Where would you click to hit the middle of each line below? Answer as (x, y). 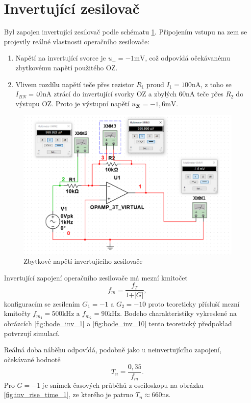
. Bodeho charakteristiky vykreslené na (178, 313)
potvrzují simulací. (32, 333)
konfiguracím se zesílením (42, 303)
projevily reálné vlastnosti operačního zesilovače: (77, 41)
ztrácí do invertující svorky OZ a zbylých (115, 94)
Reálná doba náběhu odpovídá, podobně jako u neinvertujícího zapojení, (113, 350)
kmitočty (17, 313)
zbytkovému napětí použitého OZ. (66, 67)
